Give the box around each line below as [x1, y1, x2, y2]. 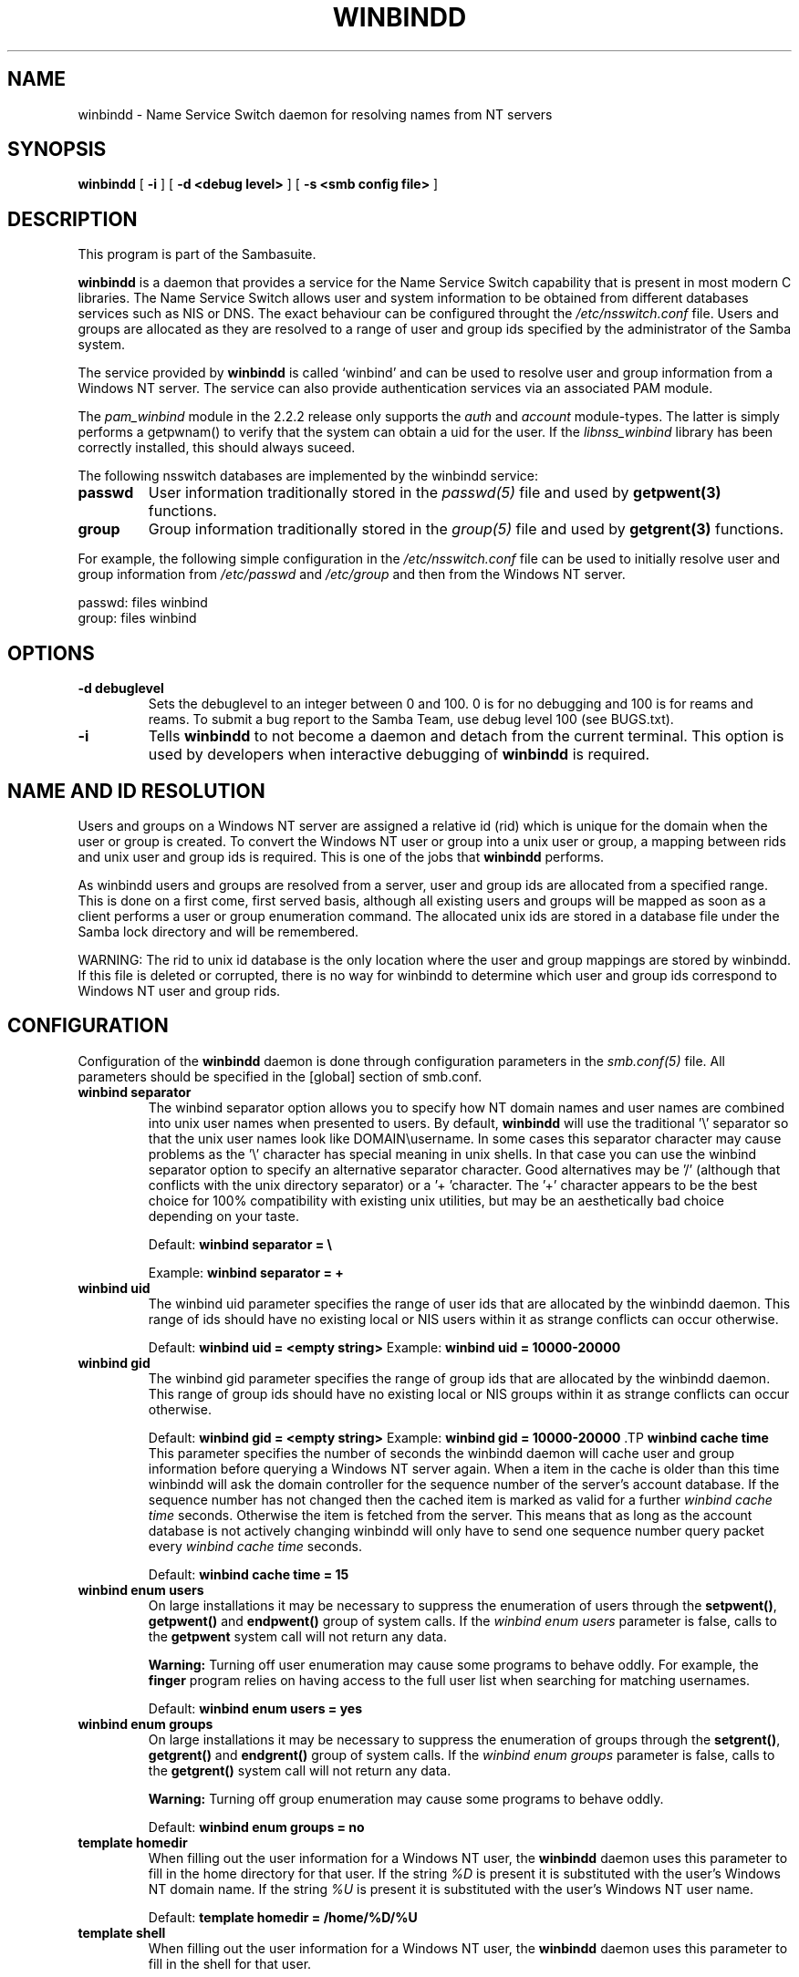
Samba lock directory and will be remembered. [78, 923, 359, 939]
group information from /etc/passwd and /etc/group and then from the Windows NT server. [78, 566, 626, 583]
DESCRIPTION [7, 207, 138, 231]
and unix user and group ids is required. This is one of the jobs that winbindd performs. [78, 848, 605, 864]
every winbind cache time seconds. [148, 1537, 363, 1554]
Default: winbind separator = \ [148, 1236, 332, 1252]
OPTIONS [7, 641, 95, 665]
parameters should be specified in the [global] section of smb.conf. [78, 1068, 483, 1084]
